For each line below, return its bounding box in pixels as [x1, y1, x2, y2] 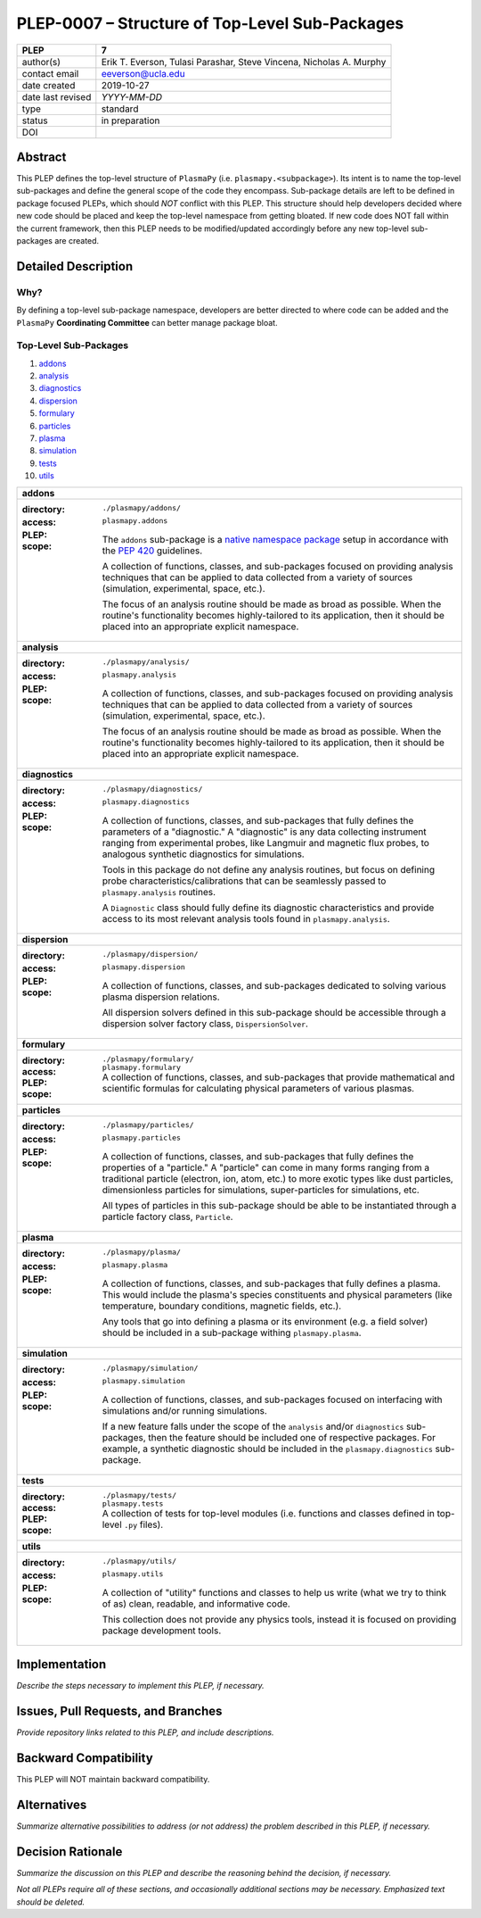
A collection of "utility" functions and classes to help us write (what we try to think [102, 1586, 447, 1598]
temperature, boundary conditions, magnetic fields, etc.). [102, 1299, 342, 1312]
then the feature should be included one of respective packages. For [148, 1431, 436, 1443]
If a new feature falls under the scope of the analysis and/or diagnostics [102, 1420, 404, 1432]
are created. [54, 236, 100, 246]
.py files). [124, 1518, 164, 1531]
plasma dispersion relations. [102, 991, 220, 1003]
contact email [21, 67, 79, 79]
